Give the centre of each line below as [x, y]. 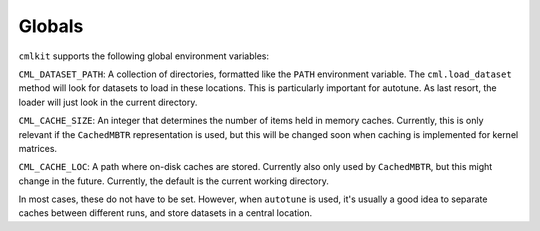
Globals [51, 26]
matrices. [38, 148]
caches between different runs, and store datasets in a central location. [165, 213]
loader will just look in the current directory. [108, 102]
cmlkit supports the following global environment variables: [144, 56]
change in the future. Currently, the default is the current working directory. [173, 181]
